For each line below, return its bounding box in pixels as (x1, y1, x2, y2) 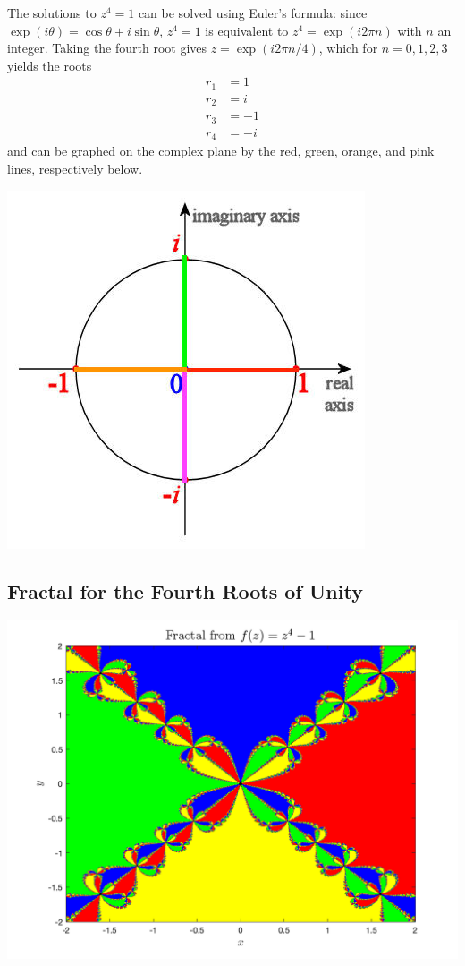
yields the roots (7, 56, 92, 74)
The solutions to (7, 4, 97, 21)
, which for (318, 38, 378, 57)
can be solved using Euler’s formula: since (138, 4, 368, 21)
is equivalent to (205, 21, 289, 39)
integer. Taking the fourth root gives (7, 38, 207, 57)
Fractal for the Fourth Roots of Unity (7, 577, 363, 605)
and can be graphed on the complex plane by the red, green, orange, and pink (7, 141, 435, 160)
